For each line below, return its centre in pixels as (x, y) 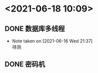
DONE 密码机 (25, 64)
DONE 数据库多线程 (35, 28)
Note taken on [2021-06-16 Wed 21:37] (52, 41)
